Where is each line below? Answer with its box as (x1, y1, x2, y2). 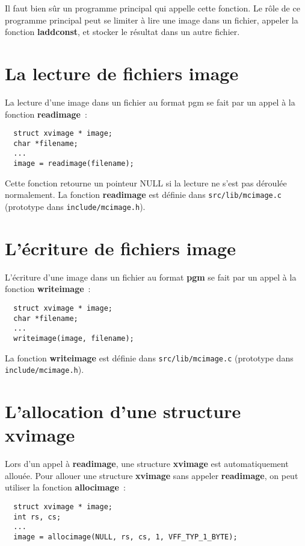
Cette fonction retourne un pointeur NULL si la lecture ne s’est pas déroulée (5, 176, 287, 189)
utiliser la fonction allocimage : (5, 481, 126, 494)
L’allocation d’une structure (5, 399, 241, 424)
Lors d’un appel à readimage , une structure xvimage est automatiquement (5, 457, 289, 470)
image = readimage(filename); (13, 159, 134, 168)
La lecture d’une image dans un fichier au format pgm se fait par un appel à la (5, 95, 295, 108)
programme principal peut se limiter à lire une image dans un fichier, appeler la (5, 13, 298, 26)
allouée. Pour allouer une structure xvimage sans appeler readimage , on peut (5, 469, 298, 481)
